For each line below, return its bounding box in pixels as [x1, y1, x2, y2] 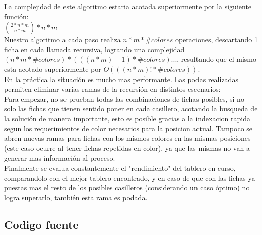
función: [4, 11, 29, 21]
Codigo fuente [4, 216, 79, 232]
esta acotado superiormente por [4, 63, 101, 74]
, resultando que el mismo [177, 54, 256, 64]
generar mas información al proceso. [4, 152, 115, 163]
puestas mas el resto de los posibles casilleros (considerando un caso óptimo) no [4, 182, 250, 193]
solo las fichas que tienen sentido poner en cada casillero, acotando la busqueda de [4, 103, 258, 114]
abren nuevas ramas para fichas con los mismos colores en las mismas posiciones [4, 133, 251, 143]
